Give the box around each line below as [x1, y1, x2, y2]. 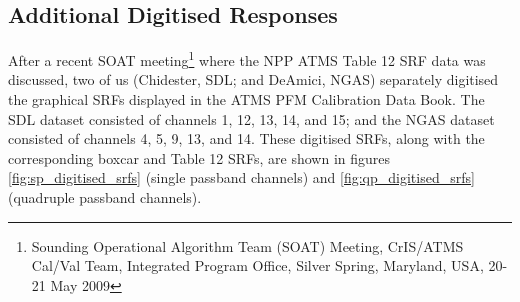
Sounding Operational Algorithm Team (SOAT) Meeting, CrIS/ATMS [31, 235, 464, 256]
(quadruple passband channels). [8, 187, 202, 208]
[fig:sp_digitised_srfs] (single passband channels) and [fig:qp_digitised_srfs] [8, 167, 475, 188]
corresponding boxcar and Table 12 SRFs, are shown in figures [8, 147, 391, 168]
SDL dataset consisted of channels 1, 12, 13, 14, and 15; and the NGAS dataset [8, 108, 495, 129]
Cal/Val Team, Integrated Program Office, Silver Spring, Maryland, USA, [31, 255, 484, 276]
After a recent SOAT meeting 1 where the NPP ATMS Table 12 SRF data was [8, 47, 486, 70]
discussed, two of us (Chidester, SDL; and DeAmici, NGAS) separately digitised [8, 69, 499, 90]
